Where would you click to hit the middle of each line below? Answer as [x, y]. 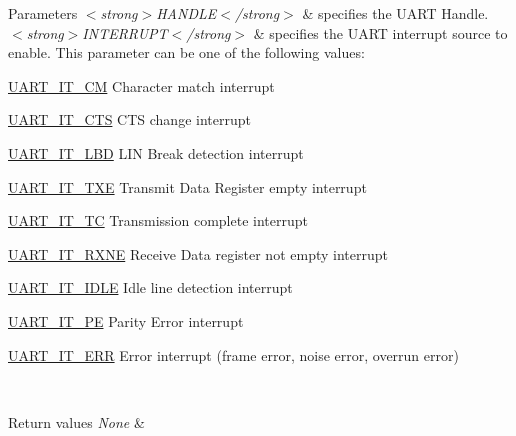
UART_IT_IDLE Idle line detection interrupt [150, 287]
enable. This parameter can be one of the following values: [186, 52]
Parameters [43, 13]
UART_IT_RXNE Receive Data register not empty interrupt [198, 253]
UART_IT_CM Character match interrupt [141, 85]
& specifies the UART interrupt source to [380, 32]
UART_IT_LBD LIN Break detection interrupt [156, 152]
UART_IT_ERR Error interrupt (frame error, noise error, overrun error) [233, 354]
